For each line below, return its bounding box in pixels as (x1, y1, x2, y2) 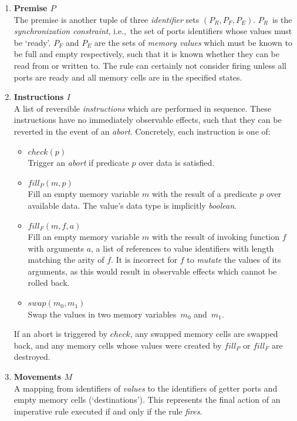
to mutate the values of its (187, 253, 281, 266)
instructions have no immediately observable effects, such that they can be (14, 113, 282, 126)
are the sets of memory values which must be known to (94, 36, 292, 48)
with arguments (28, 242, 84, 254)
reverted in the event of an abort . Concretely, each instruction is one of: (14, 125, 271, 137)
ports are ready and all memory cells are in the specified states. (14, 71, 242, 83)
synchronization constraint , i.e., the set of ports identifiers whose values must (14, 25, 292, 37)
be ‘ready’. (14, 36, 51, 48)
